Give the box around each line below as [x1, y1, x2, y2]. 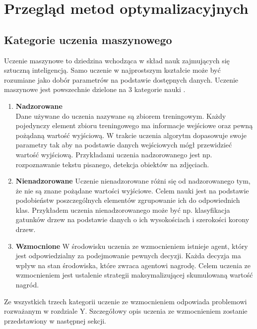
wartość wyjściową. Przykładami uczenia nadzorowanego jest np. [15, 149, 212, 159]
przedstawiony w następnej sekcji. [4, 315, 106, 326]
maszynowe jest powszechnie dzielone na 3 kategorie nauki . [4, 84, 186, 94]
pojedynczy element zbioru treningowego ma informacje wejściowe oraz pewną [15, 120, 253, 131]
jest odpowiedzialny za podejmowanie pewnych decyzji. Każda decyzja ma [15, 250, 241, 261]
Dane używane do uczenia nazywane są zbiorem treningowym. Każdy [15, 110, 226, 121]
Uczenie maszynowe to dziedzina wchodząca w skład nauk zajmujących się [4, 55, 230, 65]
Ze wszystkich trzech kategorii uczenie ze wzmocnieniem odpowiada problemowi [4, 296, 247, 306]
